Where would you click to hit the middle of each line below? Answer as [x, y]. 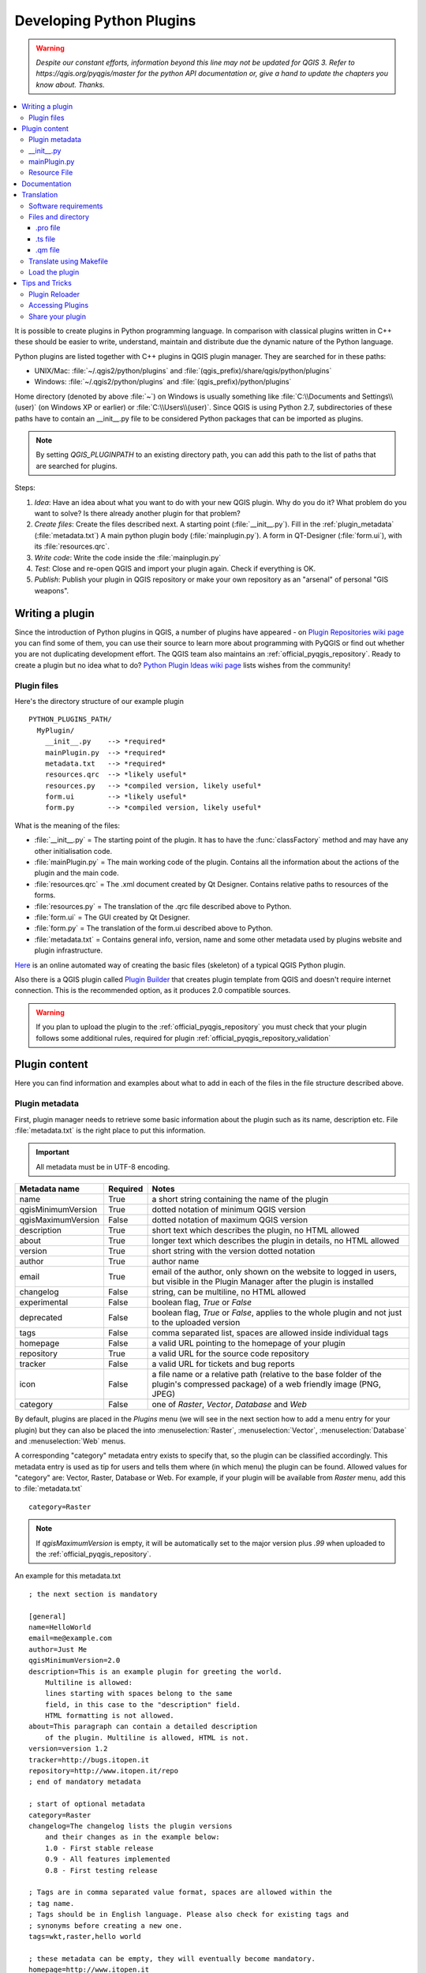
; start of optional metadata [87, 1804]
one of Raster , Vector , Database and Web [230, 1405]
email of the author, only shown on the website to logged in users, [275, 1272]
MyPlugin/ [56, 730]
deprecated [41, 1318]
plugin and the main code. [77, 873]
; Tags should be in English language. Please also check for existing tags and [189, 1915]
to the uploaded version [196, 1323]
